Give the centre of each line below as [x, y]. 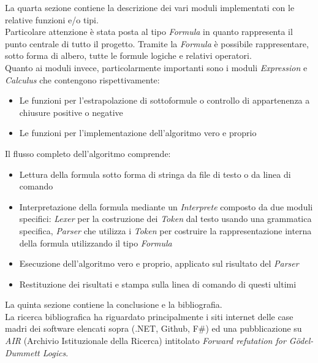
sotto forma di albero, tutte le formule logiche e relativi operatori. [128, 55]
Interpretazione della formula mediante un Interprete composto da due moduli [166, 206]
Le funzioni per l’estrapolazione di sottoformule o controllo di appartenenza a [165, 100]
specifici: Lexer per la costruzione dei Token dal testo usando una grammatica [165, 219]
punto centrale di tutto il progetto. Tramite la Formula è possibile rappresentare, [157, 43]
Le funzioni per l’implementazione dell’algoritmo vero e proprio [138, 133]
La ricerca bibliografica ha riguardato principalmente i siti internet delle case [149, 316]
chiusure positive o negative [71, 112]
